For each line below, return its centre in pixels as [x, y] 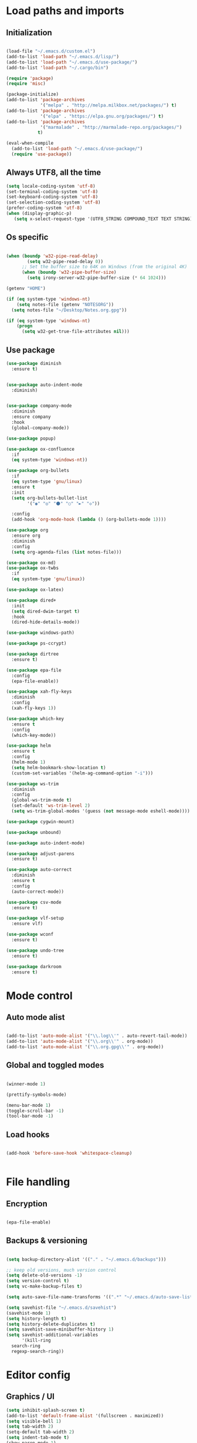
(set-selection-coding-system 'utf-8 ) [53, 202]
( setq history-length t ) [36, 1319]
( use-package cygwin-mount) [40, 822]
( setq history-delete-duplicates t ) [51, 1324]
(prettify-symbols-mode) [36, 1095]
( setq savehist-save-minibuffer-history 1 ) [60, 1329]
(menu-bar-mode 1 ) [28, 1105]
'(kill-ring [36, 1341]
